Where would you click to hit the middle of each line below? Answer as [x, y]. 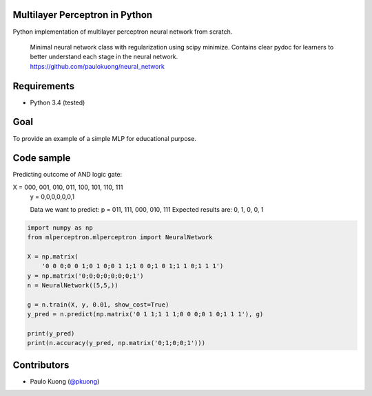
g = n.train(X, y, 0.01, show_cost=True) [98, 305]
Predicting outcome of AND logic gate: [68, 175]
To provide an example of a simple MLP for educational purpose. [104, 138]
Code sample [42, 158]
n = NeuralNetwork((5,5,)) [73, 285]
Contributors [41, 365]
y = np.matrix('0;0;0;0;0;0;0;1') [85, 276]
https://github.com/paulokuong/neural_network [97, 66]
